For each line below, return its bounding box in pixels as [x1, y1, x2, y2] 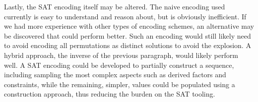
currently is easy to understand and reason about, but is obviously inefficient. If [4, 11, 247, 21]
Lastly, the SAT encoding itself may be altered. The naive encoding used [4, 1, 225, 11]
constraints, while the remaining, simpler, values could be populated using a [4, 79, 235, 89]
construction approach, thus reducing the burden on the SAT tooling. [4, 89, 215, 99]
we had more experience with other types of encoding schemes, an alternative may [4, 21, 254, 31]
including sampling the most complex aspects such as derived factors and [4, 69, 226, 80]
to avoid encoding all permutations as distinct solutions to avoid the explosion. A [4, 40, 251, 51]
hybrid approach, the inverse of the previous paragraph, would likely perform [4, 50, 238, 60]
